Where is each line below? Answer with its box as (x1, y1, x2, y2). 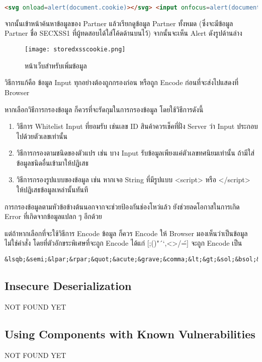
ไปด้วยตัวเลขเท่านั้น (16, 130, 67, 141)
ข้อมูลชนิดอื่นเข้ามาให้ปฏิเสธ (16, 157, 89, 168)
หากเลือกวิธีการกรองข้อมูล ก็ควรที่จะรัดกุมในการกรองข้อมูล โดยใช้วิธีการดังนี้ (5, 104, 204, 114)
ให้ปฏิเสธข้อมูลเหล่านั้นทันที (16, 184, 89, 195)
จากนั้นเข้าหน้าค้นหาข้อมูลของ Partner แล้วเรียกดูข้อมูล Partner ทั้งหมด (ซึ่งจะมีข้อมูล (5, 18, 233, 28)
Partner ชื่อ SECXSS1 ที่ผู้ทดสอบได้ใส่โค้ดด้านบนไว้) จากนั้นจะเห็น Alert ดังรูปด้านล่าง (5, 28, 242, 38)
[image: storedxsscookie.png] (25, 46, 126, 53)
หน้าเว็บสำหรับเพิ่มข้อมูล (25, 60, 87, 70)
